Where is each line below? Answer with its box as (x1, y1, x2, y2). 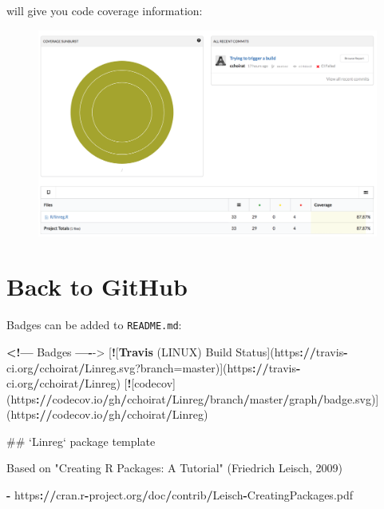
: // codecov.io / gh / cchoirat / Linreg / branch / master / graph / (36, 390, 324, 407)
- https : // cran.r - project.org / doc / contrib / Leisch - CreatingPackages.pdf (6, 487, 354, 503)
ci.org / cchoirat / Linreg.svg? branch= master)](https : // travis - (6, 359, 301, 376)
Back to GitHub (6, 270, 188, 303)
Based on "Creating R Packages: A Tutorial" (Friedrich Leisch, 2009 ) (6, 459, 342, 476)
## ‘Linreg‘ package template (6, 432, 156, 449)
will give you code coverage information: (6, 2, 203, 18)
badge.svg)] (323, 390, 379, 407)
